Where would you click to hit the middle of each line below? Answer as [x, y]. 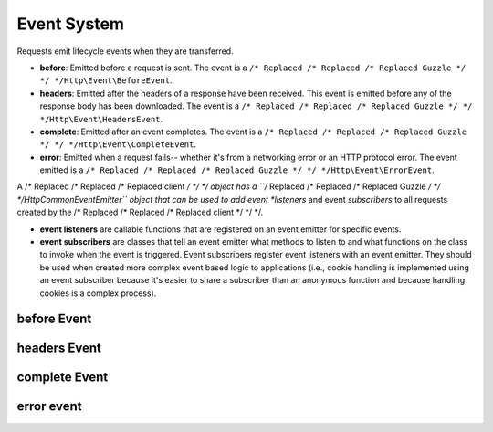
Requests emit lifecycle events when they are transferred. [125, 51]
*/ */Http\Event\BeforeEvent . [106, 80]
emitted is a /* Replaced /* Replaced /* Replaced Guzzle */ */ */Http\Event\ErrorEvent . [237, 170]
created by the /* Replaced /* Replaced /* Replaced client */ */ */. [140, 212]
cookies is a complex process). [98, 293]
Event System [71, 24]
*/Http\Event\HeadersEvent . [101, 119]
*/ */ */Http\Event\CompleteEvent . [118, 144]
